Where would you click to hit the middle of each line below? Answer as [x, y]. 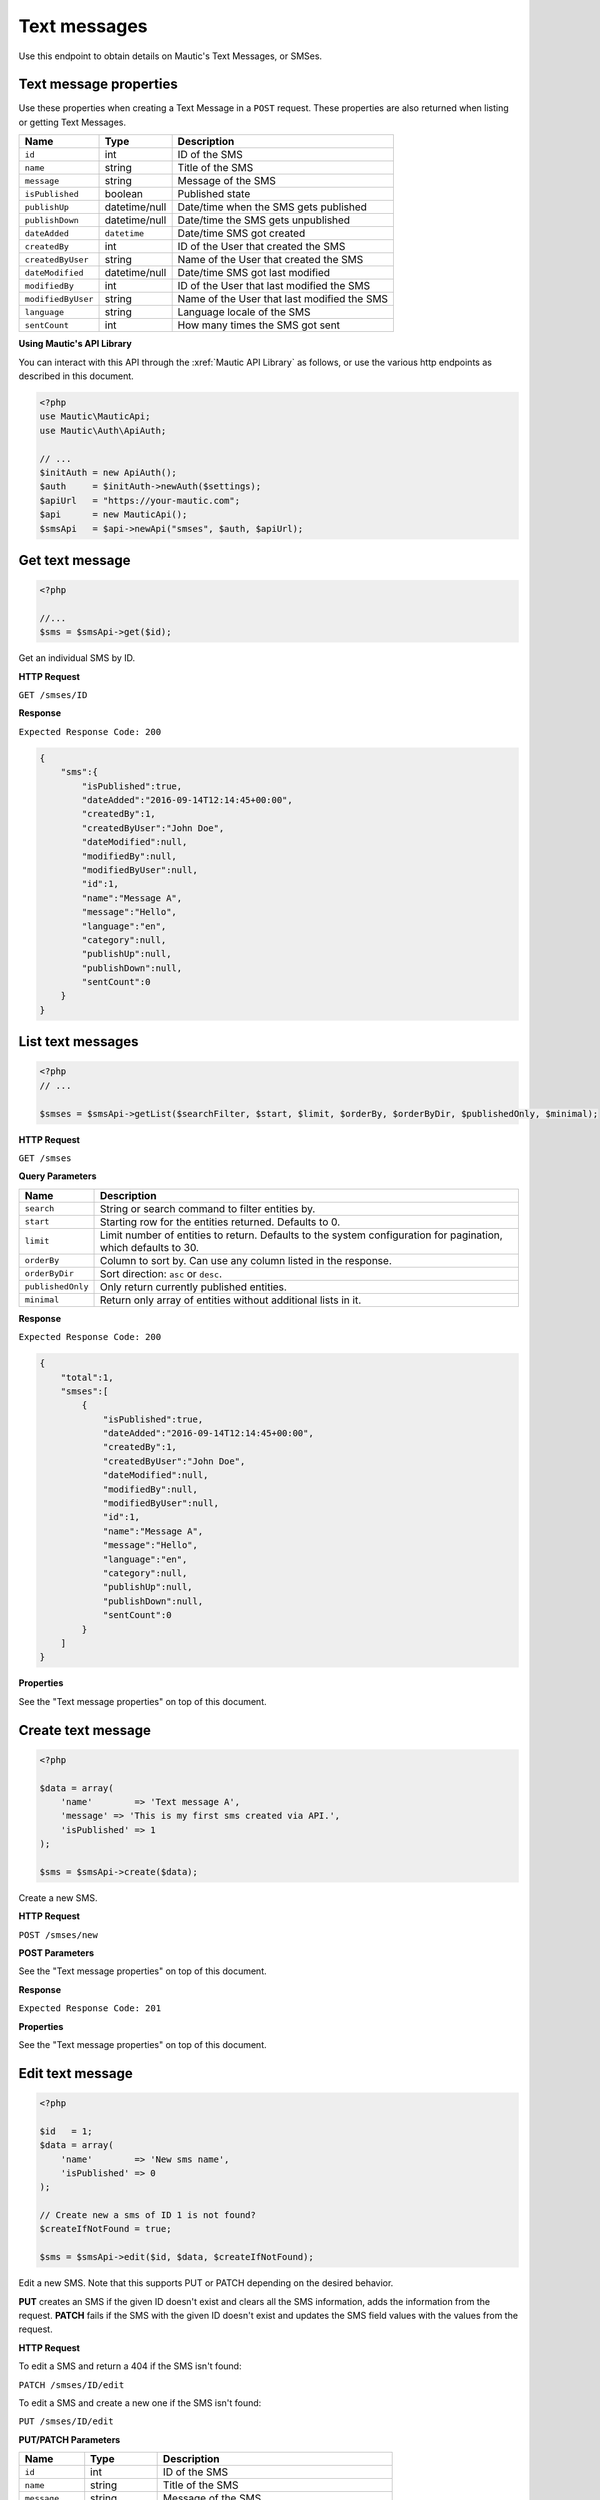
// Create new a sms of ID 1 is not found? [148, 2215]
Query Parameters [57, 1176]
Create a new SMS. [58, 1897]
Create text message [85, 1730]
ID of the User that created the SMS [261, 247]
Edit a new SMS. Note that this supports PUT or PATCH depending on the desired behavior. [206, 2283]
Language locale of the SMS [244, 312]
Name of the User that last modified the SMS [283, 299]
